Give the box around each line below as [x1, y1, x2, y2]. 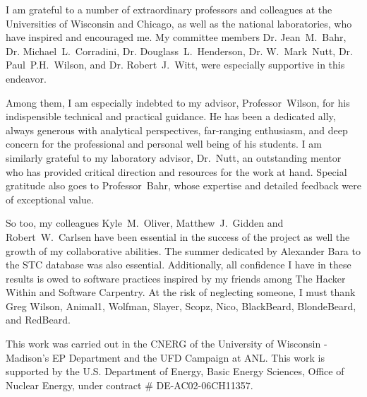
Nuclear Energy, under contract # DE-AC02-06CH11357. [6, 377, 253, 392]
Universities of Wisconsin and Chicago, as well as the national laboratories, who [6, 16, 352, 30]
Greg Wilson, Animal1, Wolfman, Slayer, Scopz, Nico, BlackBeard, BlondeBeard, [6, 298, 356, 313]
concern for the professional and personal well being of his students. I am [6, 136, 322, 151]
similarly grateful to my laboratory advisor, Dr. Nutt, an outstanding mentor [6, 150, 342, 165]
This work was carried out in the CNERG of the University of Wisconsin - [6, 336, 327, 351]
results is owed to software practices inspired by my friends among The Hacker [6, 271, 346, 285]
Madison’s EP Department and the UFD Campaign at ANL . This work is [6, 350, 325, 365]
